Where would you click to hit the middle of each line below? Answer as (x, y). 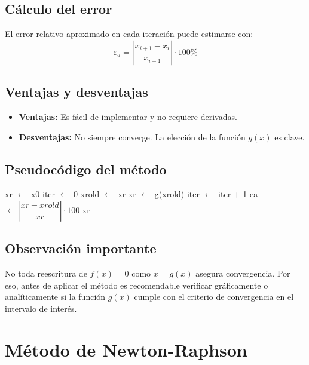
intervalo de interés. (41, 308)
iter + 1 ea (238, 194)
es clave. (290, 137)
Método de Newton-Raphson (126, 349)
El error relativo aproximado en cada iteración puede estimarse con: (129, 34)
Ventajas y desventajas (77, 92)
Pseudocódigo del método (86, 169)
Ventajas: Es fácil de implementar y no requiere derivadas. (128, 116)
